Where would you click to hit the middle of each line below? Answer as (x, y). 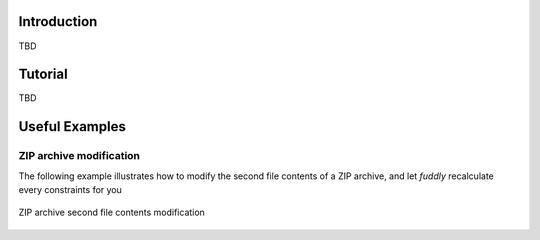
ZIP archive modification (79, 156)
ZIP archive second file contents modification (111, 212)
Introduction (58, 21)
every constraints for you (70, 189)
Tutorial (43, 74)
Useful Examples (72, 126)
